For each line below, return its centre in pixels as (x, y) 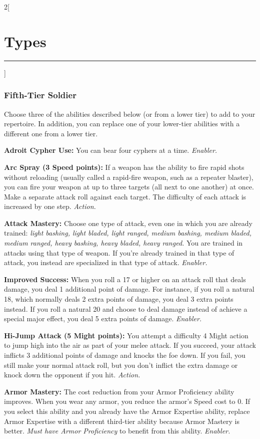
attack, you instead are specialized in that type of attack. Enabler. (106, 262)
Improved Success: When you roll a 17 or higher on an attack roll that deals (125, 279)
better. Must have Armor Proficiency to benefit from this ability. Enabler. (117, 431)
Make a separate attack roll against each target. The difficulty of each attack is (125, 196)
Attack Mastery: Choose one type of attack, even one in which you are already (128, 223)
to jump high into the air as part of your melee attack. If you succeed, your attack (130, 345)
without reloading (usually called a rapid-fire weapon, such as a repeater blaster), (129, 177)
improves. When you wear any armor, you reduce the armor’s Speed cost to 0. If (127, 401)
